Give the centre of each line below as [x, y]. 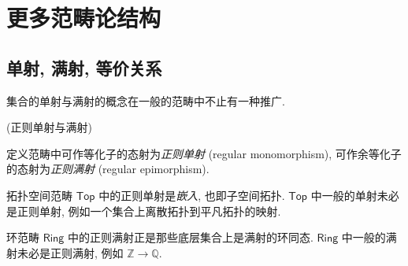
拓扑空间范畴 [39, 195]
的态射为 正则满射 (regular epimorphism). [108, 169]
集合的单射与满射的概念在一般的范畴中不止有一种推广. [146, 100]
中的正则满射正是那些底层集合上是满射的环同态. [190, 237]
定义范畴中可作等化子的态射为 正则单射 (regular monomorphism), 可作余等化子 [204, 153]
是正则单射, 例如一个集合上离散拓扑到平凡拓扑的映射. [144, 211]
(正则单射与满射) [49, 127]
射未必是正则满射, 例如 [65, 252]
